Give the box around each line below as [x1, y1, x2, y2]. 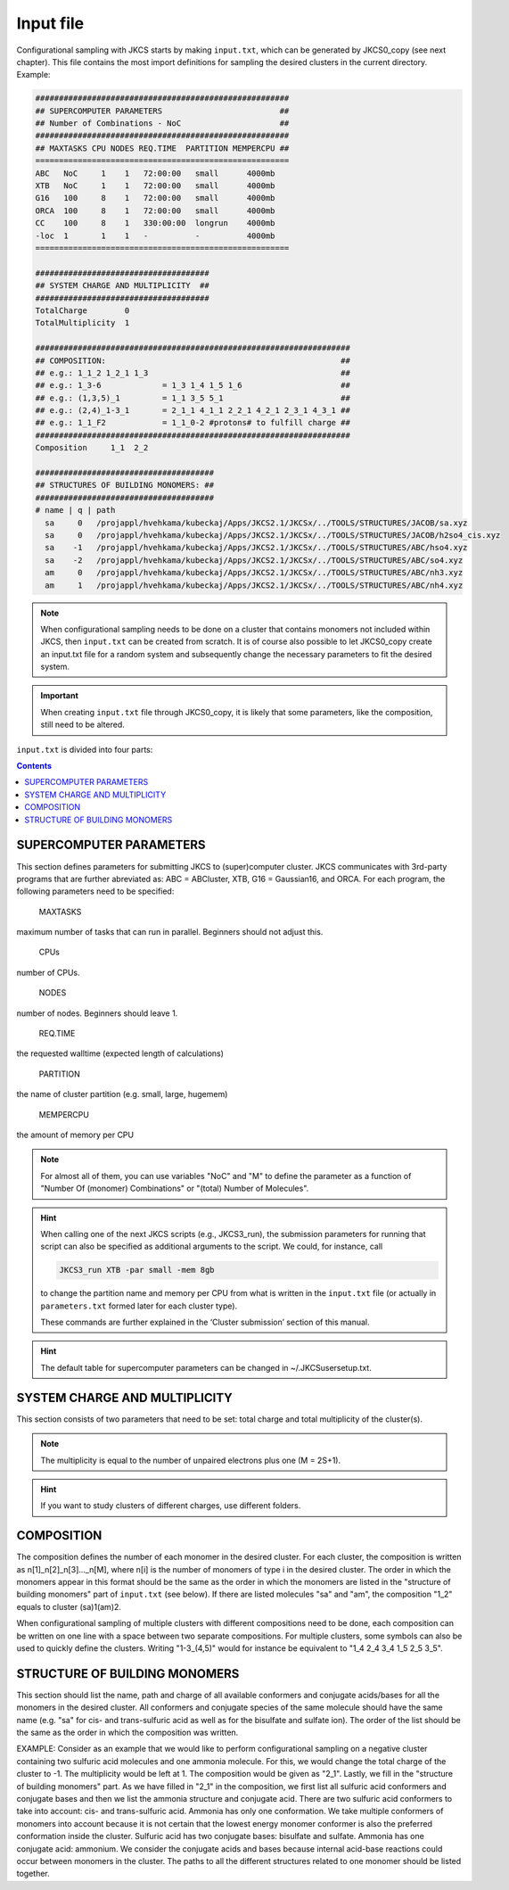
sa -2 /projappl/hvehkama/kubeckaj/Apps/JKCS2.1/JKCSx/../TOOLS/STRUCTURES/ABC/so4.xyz [45, 555, 464, 565]
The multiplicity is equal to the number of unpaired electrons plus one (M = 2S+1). [40, 1455, 341, 1465]
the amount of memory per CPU [16, 1129, 134, 1140]
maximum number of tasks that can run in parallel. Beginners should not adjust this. [16, 927, 324, 937]
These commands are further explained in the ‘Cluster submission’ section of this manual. [40, 1316, 370, 1328]
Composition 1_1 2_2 [35, 442, 149, 453]
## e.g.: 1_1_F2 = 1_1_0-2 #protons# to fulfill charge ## [35, 417, 351, 428]
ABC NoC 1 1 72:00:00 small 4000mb [35, 168, 275, 178]
